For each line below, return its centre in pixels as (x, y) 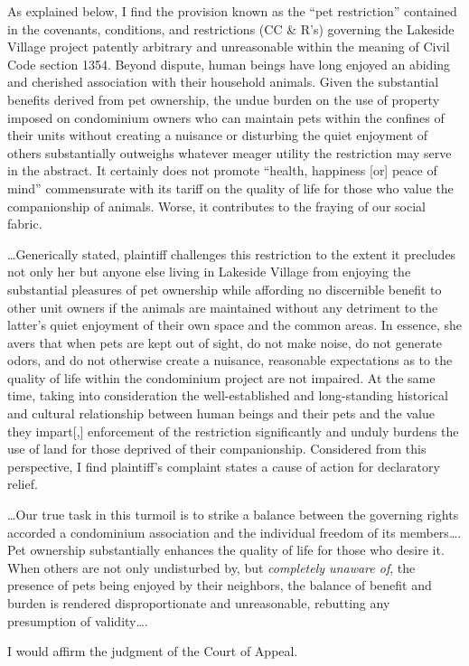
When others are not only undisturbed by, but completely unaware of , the (211, 567)
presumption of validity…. (78, 620)
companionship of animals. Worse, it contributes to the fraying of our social (216, 206)
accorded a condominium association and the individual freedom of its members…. (234, 532)
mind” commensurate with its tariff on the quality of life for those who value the (230, 188)
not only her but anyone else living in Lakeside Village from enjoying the (209, 272)
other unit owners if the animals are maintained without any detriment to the (223, 307)
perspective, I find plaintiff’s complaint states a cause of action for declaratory (224, 466)
